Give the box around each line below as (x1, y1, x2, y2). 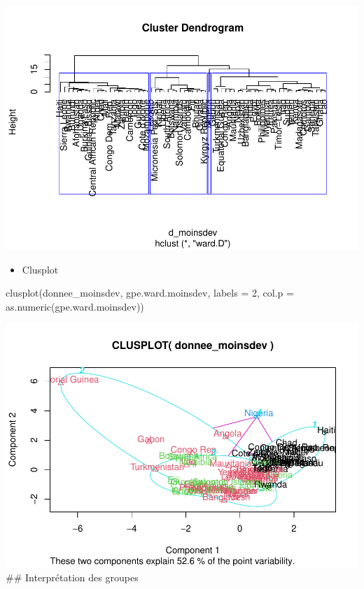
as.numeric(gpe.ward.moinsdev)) (6, 299, 144, 313)
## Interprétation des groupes (6, 569, 139, 584)
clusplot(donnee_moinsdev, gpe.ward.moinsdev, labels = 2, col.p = (6, 285, 294, 300)
